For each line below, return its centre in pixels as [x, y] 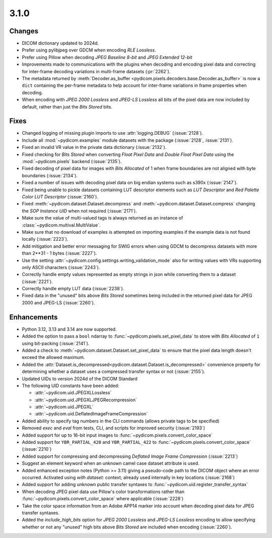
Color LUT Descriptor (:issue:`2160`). [60, 197]
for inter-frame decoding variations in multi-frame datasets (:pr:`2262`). [96, 71]
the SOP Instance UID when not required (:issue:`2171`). [79, 211]
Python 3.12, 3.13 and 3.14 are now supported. [69, 329]
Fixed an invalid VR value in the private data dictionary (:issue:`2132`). [94, 147]
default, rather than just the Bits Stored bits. [67, 106]
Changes [24, 31]
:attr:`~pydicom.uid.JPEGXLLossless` [73, 393]
